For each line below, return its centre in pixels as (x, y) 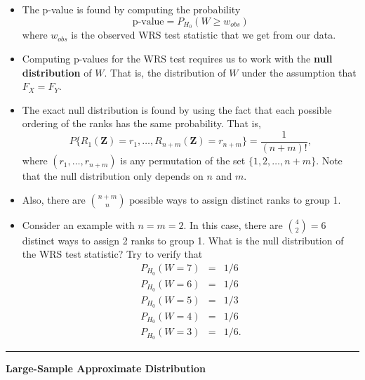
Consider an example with (78, 224)
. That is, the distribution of (165, 72)
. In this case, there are (233, 224)
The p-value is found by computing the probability (131, 9)
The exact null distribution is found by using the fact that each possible (177, 109)
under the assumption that (299, 72)
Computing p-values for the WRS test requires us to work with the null (177, 59)
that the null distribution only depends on (113, 176)
